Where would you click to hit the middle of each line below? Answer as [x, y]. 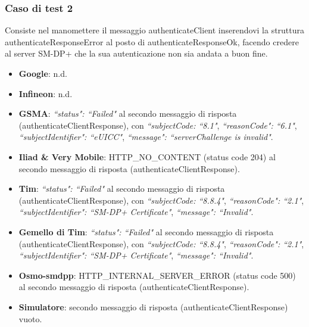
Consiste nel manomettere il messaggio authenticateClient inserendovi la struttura [155, 30]
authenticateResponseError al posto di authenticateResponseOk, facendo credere [152, 41]
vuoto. [30, 318]
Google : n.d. [43, 73]
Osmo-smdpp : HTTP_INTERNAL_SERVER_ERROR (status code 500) [157, 275]
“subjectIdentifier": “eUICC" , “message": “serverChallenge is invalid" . [146, 137]
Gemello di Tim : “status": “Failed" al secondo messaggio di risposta [146, 231]
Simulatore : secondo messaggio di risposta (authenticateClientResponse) [153, 306]
